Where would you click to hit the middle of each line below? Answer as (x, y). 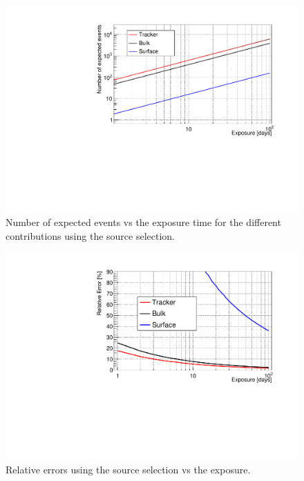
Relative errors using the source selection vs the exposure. (128, 469)
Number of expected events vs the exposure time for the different (143, 222)
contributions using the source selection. (90, 235)
